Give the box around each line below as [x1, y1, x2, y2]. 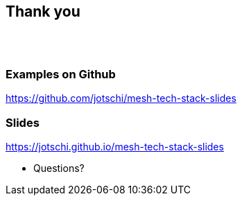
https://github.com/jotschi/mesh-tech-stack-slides [6, 92, 236, 105]
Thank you [6, 3, 80, 20]
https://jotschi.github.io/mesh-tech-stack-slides [6, 140, 224, 152]
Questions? [33, 161, 85, 174]
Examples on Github [6, 67, 116, 81]
